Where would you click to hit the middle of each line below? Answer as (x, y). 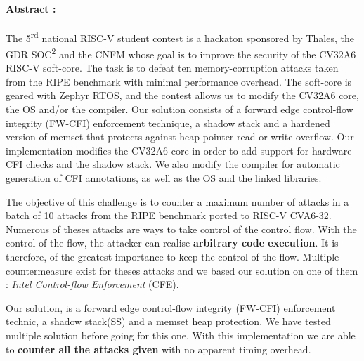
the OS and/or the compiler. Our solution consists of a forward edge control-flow (180, 109)
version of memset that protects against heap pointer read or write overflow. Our (180, 137)
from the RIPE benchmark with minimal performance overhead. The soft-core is (179, 81)
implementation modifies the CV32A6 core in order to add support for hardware (179, 150)
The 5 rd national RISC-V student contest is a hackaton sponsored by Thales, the (180, 37)
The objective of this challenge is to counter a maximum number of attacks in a (177, 201)
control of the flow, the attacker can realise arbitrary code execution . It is (172, 243)
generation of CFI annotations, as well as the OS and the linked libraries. (164, 178)
